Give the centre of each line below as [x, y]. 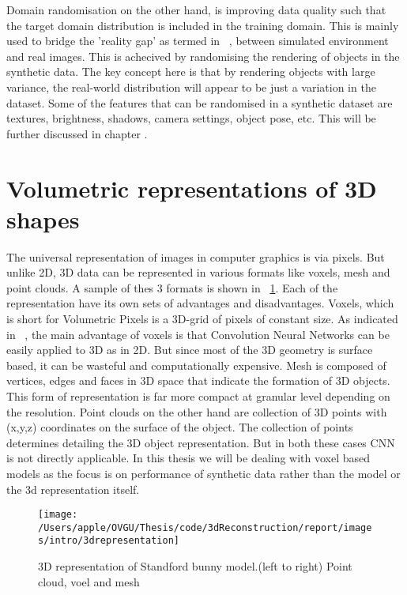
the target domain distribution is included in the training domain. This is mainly [203, 25]
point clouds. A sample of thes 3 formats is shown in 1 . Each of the [172, 287]
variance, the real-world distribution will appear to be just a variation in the [191, 87]
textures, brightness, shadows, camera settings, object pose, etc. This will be [191, 118]
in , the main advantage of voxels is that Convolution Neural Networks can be [198, 334]
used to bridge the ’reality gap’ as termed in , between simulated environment [198, 41]
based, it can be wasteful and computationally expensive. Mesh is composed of [196, 365]
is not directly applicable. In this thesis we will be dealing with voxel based [188, 458]
